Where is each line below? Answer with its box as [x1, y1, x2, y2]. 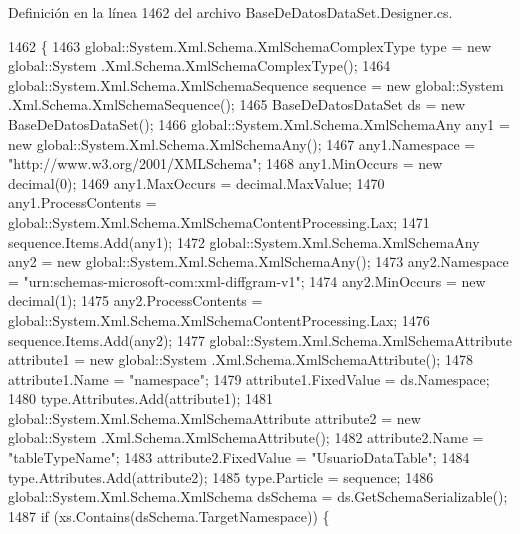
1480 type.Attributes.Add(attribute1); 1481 [8, 388, 274, 409]
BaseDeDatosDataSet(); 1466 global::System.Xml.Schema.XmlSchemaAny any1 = [8, 113, 510, 134]
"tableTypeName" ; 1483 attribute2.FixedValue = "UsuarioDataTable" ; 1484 [8, 447, 470, 468]
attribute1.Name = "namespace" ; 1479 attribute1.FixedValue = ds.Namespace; [8, 368, 490, 389]
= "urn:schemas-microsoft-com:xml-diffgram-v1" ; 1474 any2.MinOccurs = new [8, 270, 486, 291]
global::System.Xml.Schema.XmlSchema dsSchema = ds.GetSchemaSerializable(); [8, 486, 508, 507]
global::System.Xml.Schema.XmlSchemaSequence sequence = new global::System [8, 74, 504, 95]
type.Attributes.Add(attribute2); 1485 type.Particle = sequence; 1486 [8, 466, 434, 487]
